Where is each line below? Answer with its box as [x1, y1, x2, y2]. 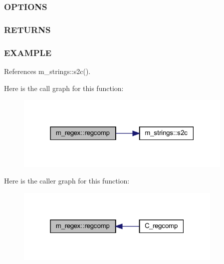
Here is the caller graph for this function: [4, 175, 130, 186]
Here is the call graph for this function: [4, 82, 124, 93]
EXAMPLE [4, 46, 52, 58]
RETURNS [4, 23, 51, 35]
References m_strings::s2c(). [4, 65, 91, 76]
